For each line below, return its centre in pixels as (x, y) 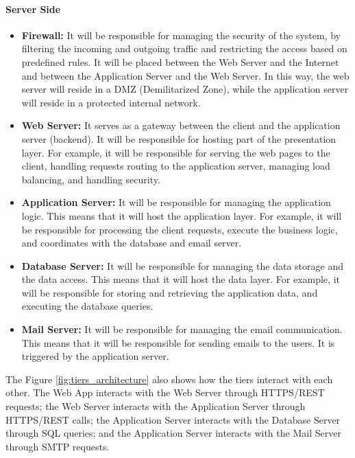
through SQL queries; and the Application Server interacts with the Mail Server (173, 433)
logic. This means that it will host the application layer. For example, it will (182, 215)
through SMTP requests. (58, 446)
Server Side (33, 9)
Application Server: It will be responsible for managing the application (176, 202)
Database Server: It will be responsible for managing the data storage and (183, 265)
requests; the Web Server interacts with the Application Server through (156, 406)
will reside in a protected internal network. (111, 102)
